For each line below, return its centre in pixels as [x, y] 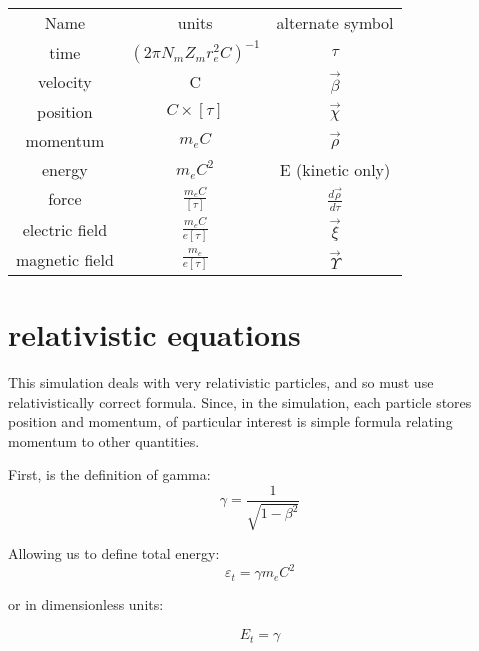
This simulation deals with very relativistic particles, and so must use [221, 381]
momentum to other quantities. [104, 440]
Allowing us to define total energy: [114, 553]
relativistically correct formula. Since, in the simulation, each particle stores [240, 401]
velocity [65, 82]
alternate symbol [335, 22]
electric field [65, 229]
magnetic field [65, 259]
